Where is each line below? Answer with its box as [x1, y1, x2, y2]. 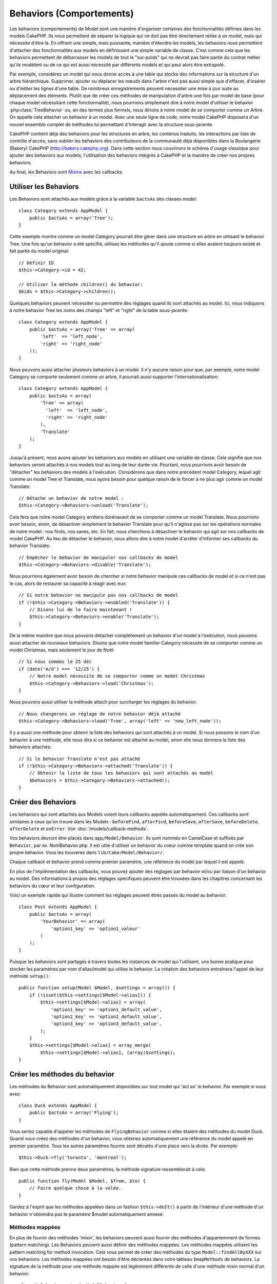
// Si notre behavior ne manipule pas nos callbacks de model [18, 592, 179, 598]
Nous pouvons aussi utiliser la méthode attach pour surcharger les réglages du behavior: [9, 699, 197, 705]
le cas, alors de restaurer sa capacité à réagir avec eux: [9, 580, 127, 587]
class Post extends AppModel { [18, 904, 97, 910]
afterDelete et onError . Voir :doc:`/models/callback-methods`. [9, 825, 149, 832]
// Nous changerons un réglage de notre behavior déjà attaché [18, 711, 181, 716]
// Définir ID [18, 260, 54, 266]
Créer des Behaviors [9, 798, 76, 806]
